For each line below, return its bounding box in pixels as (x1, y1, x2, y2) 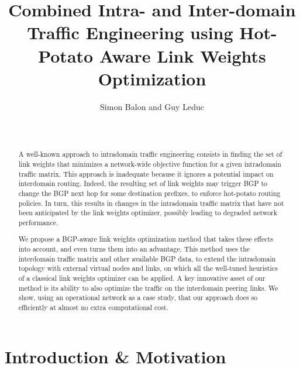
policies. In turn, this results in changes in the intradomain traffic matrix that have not (18, 198, 284, 208)
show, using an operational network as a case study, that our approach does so (18, 293, 258, 302)
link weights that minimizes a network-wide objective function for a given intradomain (18, 159, 281, 168)
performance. (18, 217, 58, 227)
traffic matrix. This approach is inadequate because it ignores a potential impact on (18, 168, 274, 178)
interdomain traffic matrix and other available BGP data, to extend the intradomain (18, 253, 276, 263)
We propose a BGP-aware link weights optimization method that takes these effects (18, 234, 273, 244)
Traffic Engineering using (27, 20, 233, 44)
